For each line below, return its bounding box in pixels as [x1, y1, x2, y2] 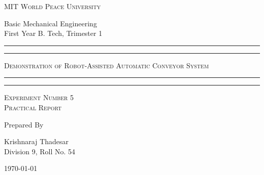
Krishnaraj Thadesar [4, 136, 69, 147]
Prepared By [4, 119, 44, 129]
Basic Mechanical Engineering [4, 18, 97, 28]
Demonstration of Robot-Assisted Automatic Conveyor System [4, 60, 209, 70]
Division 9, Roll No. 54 [4, 146, 76, 156]
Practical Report [4, 102, 62, 112]
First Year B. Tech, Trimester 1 [4, 28, 103, 38]
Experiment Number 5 [4, 92, 74, 103]
